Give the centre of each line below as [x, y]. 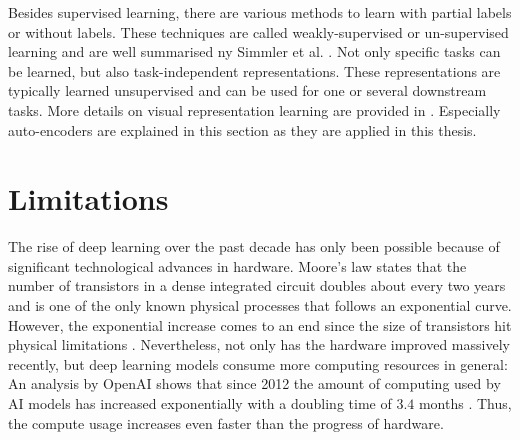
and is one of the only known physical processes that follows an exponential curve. [260, 305]
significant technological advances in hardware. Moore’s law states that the [237, 265]
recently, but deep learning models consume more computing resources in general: [258, 363]
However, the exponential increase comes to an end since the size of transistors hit [260, 324]
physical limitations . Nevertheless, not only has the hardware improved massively [259, 344]
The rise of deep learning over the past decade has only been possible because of [254, 246]
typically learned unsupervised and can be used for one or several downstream [247, 90]
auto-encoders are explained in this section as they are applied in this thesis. [242, 129]
